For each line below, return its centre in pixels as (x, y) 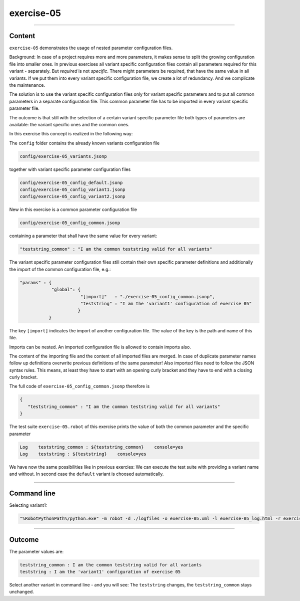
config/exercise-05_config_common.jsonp (70, 223)
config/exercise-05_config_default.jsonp (71, 182)
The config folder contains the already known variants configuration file (84, 143)
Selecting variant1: (28, 505)
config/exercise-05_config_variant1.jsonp (72, 190)
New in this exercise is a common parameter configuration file (73, 210)
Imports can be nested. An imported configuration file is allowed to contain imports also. (100, 347)
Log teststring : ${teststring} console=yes (83, 454)
